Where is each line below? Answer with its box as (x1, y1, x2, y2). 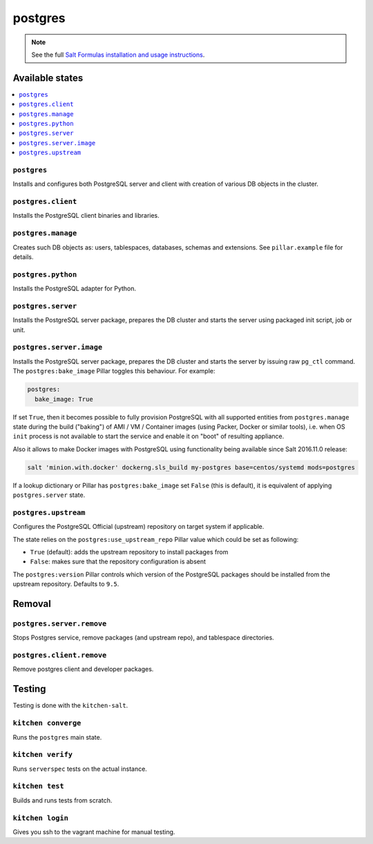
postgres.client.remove (12, 650, 107, 660)
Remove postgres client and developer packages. (12, 665, 154, 673)
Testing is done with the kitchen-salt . (12, 702, 128, 710)
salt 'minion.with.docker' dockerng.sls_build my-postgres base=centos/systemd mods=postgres (27, 463, 356, 471)
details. (12, 253, 34, 261)
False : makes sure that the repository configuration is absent (30, 557, 207, 566)
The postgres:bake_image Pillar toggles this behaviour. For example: (12, 367, 216, 375)
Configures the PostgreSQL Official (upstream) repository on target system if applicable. (12, 523, 265, 531)
